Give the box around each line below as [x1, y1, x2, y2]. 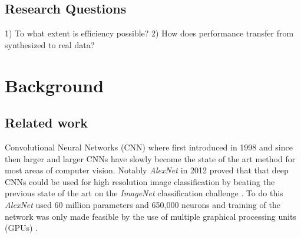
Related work [5, 113, 88, 132]
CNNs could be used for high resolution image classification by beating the [5, 175, 275, 187]
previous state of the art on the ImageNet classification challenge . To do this [5, 187, 283, 199]
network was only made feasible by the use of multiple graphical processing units [5, 210, 296, 222]
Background [5, 73, 104, 97]
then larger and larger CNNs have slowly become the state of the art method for [5, 152, 296, 165]
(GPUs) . [5, 222, 38, 234]
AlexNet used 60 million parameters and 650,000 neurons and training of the [5, 198, 280, 210]
